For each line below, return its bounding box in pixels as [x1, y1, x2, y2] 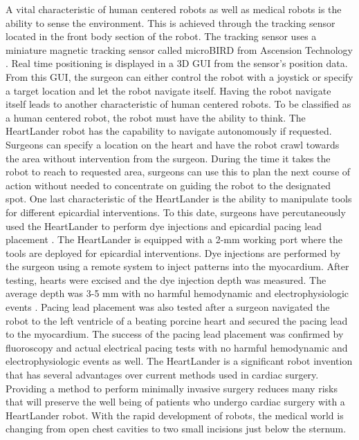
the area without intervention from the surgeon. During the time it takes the [6, 151, 331, 165]
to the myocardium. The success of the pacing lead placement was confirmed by [6, 327, 344, 341]
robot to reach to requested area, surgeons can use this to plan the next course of [6, 164, 351, 179]
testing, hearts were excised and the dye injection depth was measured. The [6, 272, 326, 287]
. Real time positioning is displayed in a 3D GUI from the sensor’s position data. [6, 56, 348, 70]
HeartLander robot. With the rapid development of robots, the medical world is [6, 408, 344, 422]
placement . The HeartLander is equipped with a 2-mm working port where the [6, 232, 342, 247]
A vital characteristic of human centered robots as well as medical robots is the [6, 2, 342, 16]
